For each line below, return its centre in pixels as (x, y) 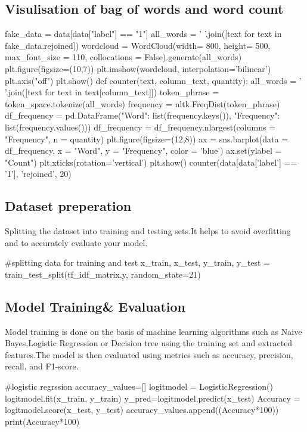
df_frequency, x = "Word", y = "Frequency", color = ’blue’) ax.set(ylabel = (143, 150)
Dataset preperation (68, 206)
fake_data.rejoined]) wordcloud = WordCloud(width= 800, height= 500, (138, 45)
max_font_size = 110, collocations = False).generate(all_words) (123, 57)
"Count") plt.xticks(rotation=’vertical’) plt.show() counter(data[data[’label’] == (151, 162)
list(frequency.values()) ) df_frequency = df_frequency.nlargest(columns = (140, 127)
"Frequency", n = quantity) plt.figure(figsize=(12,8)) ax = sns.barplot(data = (147, 139)
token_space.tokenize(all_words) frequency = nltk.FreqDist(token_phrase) (142, 103)
